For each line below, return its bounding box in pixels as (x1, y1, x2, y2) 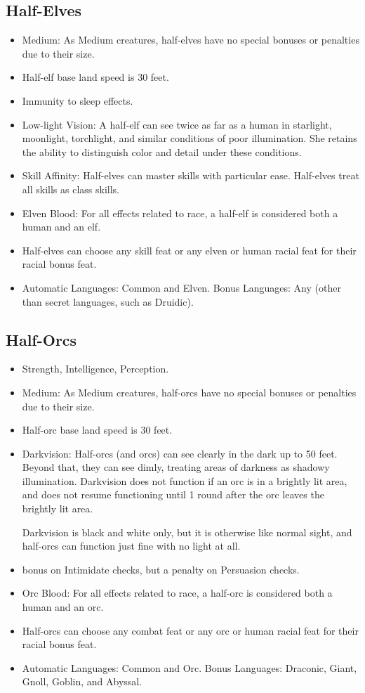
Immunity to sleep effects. (22, 93, 133, 108)
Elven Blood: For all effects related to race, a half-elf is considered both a (22, 205, 338, 220)
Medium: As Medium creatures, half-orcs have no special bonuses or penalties (22, 384, 357, 399)
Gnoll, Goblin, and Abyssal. (22, 674, 142, 689)
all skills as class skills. (22, 181, 119, 196)
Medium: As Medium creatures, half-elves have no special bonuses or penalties (22, 32, 359, 47)
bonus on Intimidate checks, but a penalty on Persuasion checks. (22, 562, 300, 576)
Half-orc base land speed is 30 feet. (22, 422, 173, 437)
